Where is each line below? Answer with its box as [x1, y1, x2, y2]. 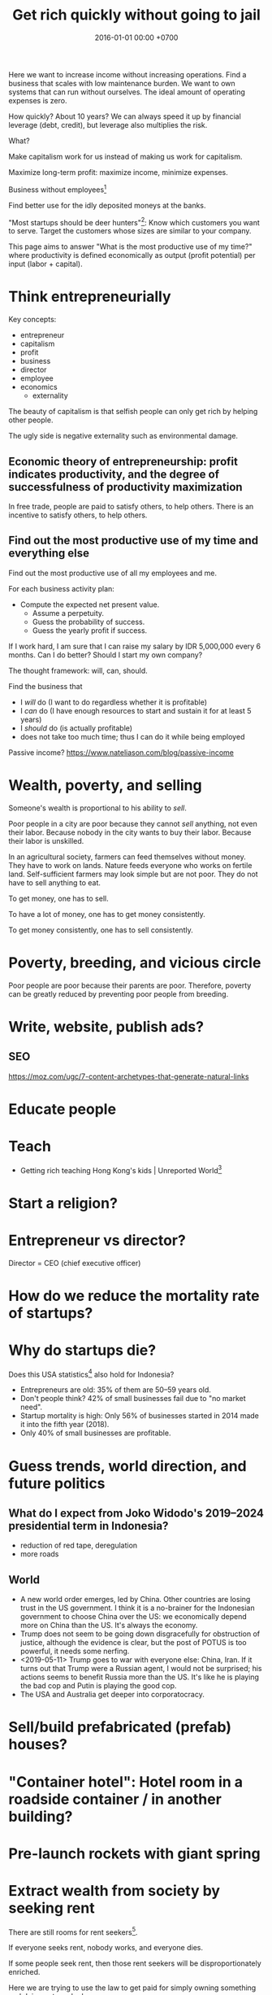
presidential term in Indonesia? [8, 1519, 169, 1533]
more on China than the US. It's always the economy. [19, 1621, 198, 1630]
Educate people [8, 1100, 116, 1118]
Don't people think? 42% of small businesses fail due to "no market [19, 1394, 246, 1403]
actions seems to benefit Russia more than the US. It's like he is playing [19, 1672, 260, 1682]
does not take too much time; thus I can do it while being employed [19, 731, 245, 741]
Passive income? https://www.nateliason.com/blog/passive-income [8, 747, 234, 757]
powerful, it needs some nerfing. [19, 1646, 130, 1657]
